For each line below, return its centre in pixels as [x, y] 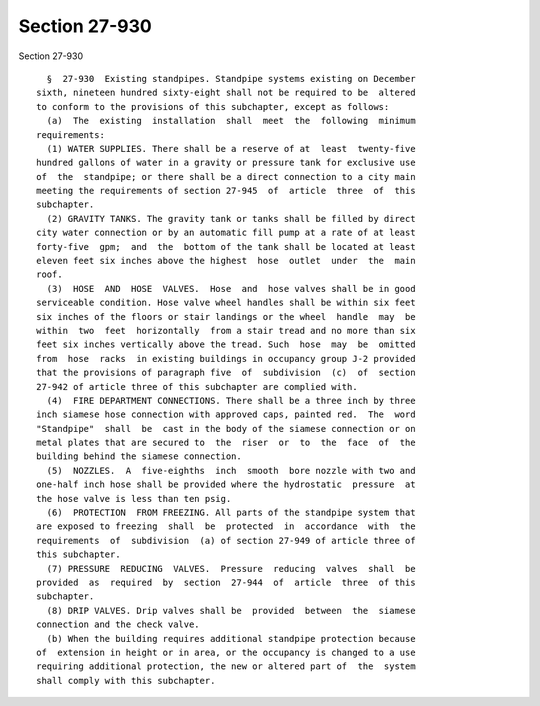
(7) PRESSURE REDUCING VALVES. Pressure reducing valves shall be [231, 568]
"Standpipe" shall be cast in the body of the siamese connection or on [226, 428]
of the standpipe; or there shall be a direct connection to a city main [226, 176]
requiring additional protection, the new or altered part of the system [226, 666]
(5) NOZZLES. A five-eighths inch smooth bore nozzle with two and [231, 470]
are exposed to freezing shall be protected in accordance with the [226, 526]
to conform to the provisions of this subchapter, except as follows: [213, 106]
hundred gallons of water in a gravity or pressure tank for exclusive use [226, 163]
